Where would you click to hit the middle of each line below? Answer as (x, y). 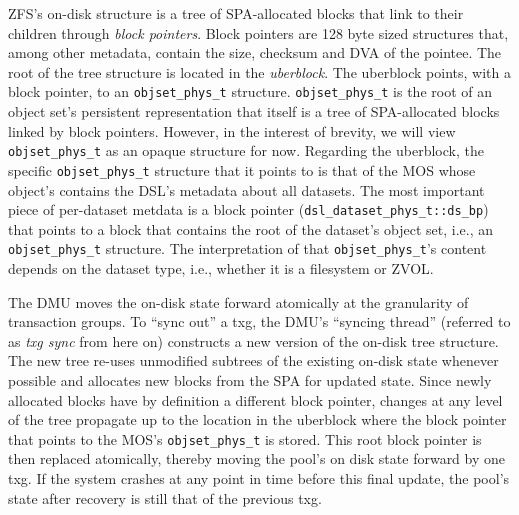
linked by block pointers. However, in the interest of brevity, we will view (232, 130)
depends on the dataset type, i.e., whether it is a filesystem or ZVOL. (221, 268)
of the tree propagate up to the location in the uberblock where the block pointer (257, 419)
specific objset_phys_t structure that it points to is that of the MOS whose (242, 169)
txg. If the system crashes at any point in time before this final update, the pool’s (259, 478)
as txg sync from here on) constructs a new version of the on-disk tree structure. (253, 340)
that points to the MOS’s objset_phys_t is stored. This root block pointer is (245, 438)
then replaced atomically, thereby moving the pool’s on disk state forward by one (257, 458)
